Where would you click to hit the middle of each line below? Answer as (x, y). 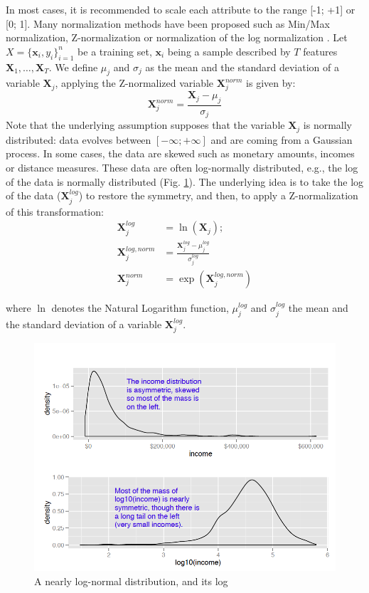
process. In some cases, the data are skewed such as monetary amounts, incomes (180, 153)
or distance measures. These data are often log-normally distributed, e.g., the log (182, 168)
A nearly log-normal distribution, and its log (131, 581)
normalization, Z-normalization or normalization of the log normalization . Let (177, 37)
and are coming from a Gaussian (282, 139)
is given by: (271, 83)
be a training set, (115, 51)
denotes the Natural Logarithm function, (140, 308)
